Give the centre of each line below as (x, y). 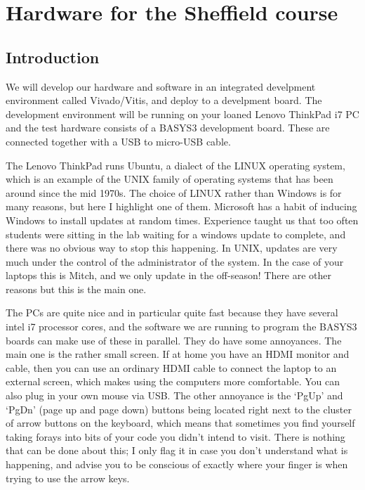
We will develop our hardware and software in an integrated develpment (161, 86)
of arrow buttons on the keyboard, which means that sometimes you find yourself (180, 423)
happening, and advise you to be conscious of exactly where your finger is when (177, 464)
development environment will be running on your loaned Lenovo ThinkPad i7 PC (182, 114)
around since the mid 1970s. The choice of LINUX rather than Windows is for (174, 192)
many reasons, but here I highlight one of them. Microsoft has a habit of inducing (181, 206)
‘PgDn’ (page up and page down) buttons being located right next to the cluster (179, 409)
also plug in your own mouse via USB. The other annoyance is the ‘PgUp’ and (174, 395)
